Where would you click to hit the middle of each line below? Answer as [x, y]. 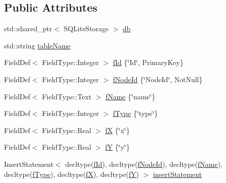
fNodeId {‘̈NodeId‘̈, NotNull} [158, 79]
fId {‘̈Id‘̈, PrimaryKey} [148, 62]
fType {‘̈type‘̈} [135, 113]
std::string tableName [37, 45]
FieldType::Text [67, 96]
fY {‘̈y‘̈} [118, 147]
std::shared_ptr [28, 28]
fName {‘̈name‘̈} [130, 96]
